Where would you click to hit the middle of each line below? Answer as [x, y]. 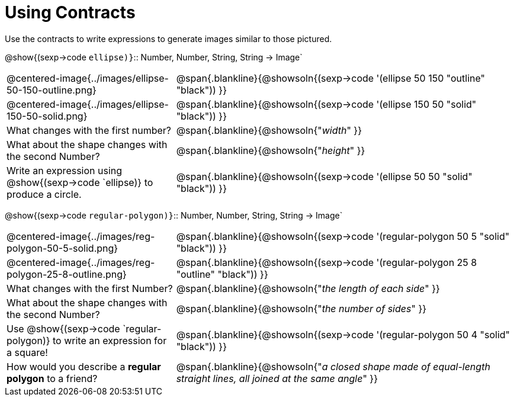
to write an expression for [110, 340]
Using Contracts [70, 12]
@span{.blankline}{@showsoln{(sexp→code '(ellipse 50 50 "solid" [324, 176]
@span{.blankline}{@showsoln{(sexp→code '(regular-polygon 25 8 [327, 262]
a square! [27, 352]
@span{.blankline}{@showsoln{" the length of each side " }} [308, 288]
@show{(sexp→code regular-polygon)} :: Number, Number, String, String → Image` [174, 215]
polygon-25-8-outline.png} [67, 274]
